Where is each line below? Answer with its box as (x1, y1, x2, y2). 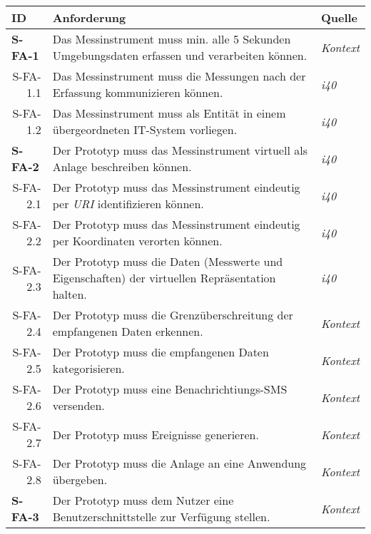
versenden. (52, 397, 105, 414)
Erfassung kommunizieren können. (52, 84, 223, 101)
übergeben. (52, 471, 108, 488)
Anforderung (52, 9, 126, 26)
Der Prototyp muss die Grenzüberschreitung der (52, 307, 293, 323)
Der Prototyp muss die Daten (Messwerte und (52, 253, 283, 269)
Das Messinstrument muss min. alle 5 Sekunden (52, 31, 291, 47)
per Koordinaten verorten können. (52, 232, 223, 249)
